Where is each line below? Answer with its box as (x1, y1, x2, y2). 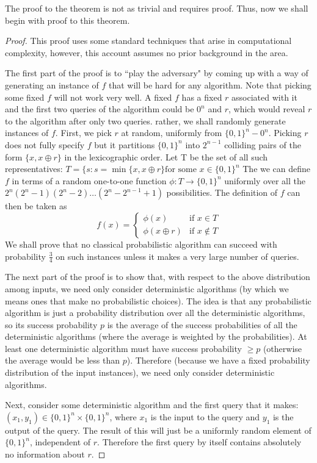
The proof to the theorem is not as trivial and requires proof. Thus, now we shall (5, 2, 308, 14)
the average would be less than (5, 354, 120, 367)
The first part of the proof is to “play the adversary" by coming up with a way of (5, 66, 308, 79)
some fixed (5, 90, 45, 103)
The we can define (242, 162, 311, 175)
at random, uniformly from (121, 126, 222, 139)
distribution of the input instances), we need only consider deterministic (5, 366, 275, 379)
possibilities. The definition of (166, 186, 278, 199)
